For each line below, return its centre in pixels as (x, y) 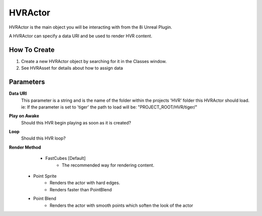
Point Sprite (45, 176)
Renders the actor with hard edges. (85, 183)
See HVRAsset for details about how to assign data (72, 68)
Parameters (27, 82)
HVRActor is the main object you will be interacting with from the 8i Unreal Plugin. (90, 27)
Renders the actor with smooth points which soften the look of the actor (122, 205)
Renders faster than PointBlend (81, 189)
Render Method (25, 147)
